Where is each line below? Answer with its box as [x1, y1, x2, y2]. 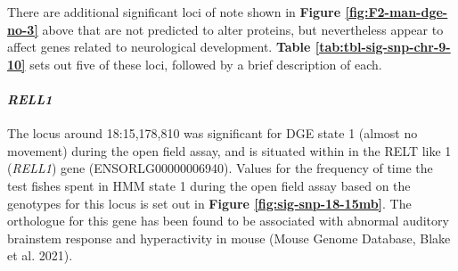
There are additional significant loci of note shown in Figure [7, 3, 341, 21]
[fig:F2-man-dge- [345, 3, 448, 21]
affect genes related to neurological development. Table [7, 37, 311, 56]
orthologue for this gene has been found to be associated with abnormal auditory [7, 211, 449, 230]
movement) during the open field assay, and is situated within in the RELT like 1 [7, 141, 452, 160]
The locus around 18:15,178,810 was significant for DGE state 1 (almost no [7, 124, 418, 143]
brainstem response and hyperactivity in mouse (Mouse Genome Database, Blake [7, 228, 451, 247]
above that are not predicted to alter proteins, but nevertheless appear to [42, 20, 444, 38]
